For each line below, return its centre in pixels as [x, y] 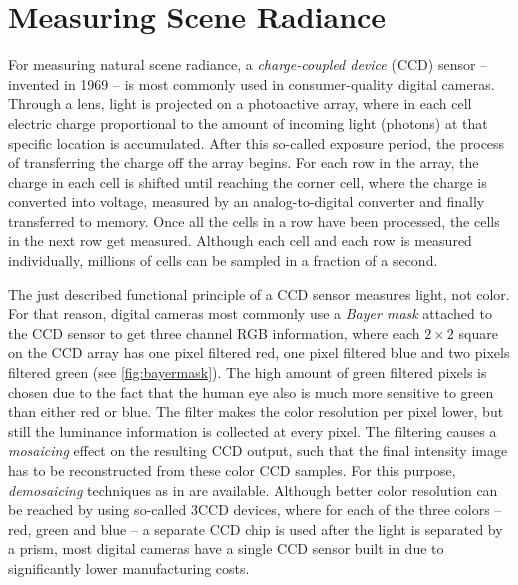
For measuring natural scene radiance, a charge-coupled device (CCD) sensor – [248, 64]
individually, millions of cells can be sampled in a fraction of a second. [223, 260]
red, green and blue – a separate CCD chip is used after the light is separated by [255, 528]
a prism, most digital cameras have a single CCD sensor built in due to [226, 548]
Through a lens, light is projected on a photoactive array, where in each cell [240, 103]
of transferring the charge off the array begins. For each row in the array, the [243, 162]
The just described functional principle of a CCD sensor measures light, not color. [259, 293]
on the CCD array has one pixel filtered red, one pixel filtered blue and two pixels [259, 352]
